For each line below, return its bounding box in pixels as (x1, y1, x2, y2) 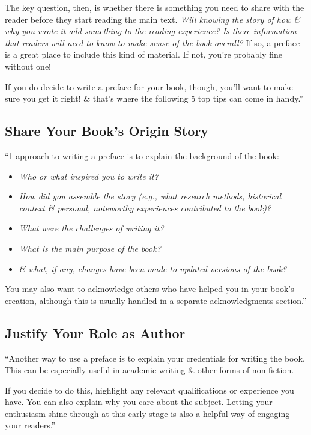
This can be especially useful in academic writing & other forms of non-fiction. (5, 364, 294, 376)
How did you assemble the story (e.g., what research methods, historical (19, 190, 282, 202)
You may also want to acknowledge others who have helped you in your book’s (5, 282, 294, 295)
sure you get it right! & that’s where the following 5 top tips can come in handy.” (5, 92, 303, 105)
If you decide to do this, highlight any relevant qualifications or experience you (5, 383, 294, 396)
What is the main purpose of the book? (19, 242, 161, 254)
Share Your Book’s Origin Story (5, 121, 209, 140)
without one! (5, 59, 52, 72)
